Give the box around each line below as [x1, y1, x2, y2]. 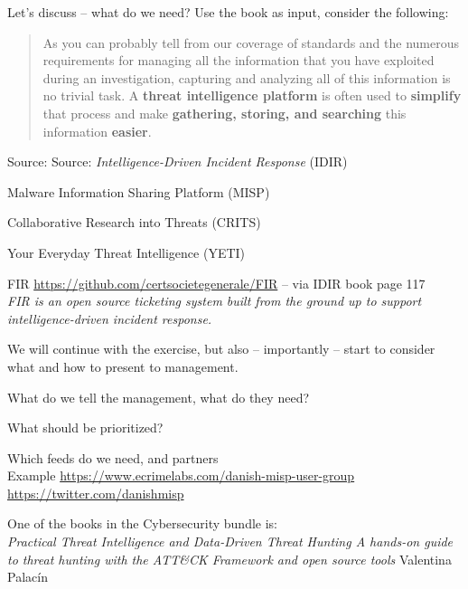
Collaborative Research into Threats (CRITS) [7, 213, 261, 232]
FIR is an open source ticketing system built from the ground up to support [7, 291, 422, 310]
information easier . [42, 121, 152, 140]
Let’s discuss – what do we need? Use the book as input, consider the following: [7, 3, 449, 21]
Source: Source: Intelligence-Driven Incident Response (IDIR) [7, 152, 348, 171]
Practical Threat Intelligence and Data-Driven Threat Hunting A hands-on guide [7, 532, 454, 551]
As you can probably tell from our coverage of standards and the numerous [42, 33, 460, 52]
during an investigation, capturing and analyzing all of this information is [42, 68, 451, 87]
